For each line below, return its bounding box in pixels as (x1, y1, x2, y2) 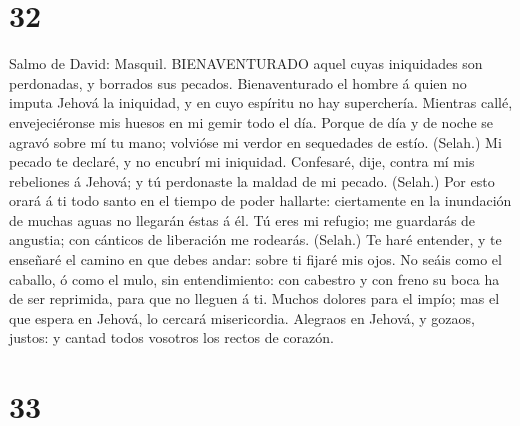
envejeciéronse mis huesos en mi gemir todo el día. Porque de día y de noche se (9, 111, 494, 132)
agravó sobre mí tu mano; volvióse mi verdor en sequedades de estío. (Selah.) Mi (9, 131, 502, 152)
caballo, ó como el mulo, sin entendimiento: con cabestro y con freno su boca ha (9, 268, 500, 289)
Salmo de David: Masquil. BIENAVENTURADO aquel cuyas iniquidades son (9, 53, 483, 74)
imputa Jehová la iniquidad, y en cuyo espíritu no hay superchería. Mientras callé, (9, 92, 513, 113)
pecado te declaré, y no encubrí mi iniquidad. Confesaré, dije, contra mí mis (9, 151, 475, 172)
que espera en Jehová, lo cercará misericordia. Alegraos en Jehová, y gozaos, (9, 307, 475, 328)
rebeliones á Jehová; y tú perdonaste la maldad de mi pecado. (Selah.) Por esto (9, 170, 495, 191)
